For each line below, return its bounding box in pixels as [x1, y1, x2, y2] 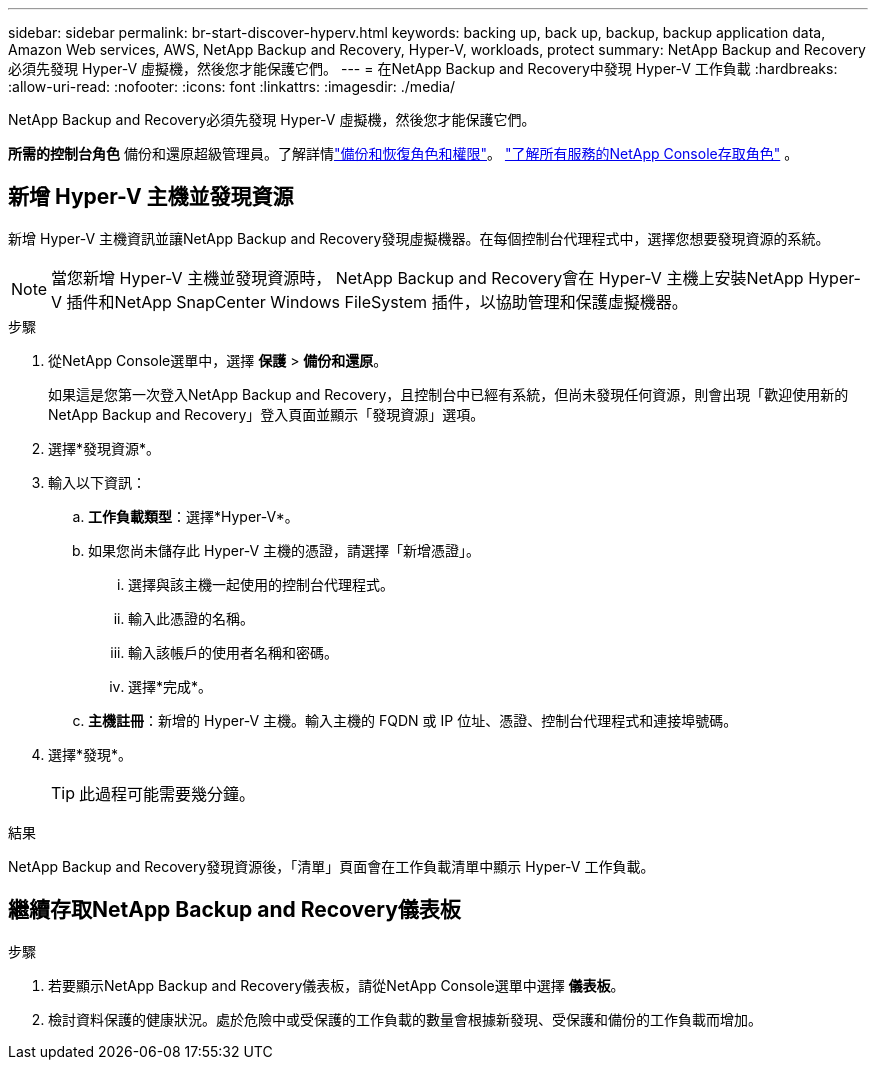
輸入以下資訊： [48, 473, 146, 491]
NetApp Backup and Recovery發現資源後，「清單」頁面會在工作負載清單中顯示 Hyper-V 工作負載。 [8, 857, 655, 875]
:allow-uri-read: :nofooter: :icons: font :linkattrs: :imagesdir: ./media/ [8, 78, 456, 95]
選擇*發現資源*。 [48, 439, 161, 457]
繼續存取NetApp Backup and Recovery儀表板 [8, 897, 461, 923]
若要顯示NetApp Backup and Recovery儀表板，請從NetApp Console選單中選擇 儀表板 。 [48, 976, 625, 994]
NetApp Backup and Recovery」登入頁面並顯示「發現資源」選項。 [48, 405, 485, 423]
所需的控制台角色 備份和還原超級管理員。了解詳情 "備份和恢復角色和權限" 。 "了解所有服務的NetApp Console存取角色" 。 [8, 145, 799, 162]
